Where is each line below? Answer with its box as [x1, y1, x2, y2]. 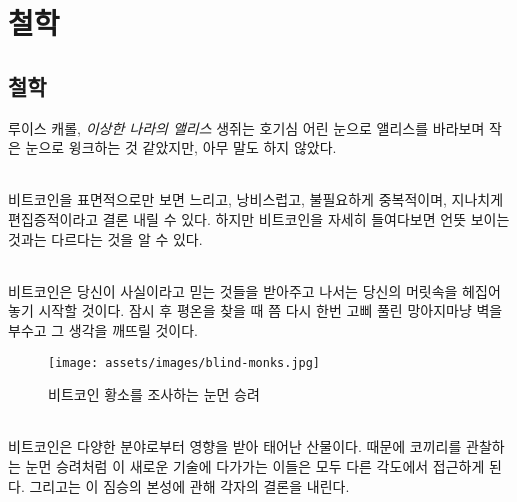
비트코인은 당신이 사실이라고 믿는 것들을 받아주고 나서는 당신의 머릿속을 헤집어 [8, 280, 501, 301]
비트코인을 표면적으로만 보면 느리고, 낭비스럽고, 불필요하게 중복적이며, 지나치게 [8, 189, 504, 210]
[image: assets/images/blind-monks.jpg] [48, 355, 321, 370]
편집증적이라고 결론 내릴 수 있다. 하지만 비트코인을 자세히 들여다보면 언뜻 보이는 [8, 208, 510, 229]
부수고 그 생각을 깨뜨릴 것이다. [8, 319, 198, 340]
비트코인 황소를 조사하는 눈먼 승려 [48, 384, 260, 405]
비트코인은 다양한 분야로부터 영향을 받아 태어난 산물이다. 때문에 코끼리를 [8, 436, 462, 457]
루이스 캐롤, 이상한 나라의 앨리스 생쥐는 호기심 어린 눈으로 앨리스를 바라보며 [8, 117, 485, 138]
